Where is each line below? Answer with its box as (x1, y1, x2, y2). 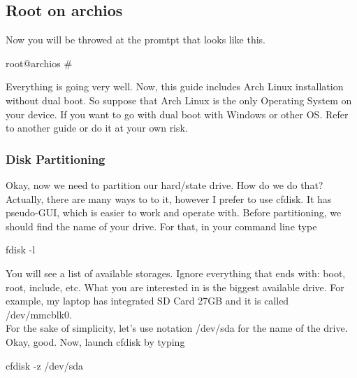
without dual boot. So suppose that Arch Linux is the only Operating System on (6, 92, 352, 107)
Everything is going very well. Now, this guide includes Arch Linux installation (6, 79, 344, 94)
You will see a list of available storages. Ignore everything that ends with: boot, (6, 265, 346, 280)
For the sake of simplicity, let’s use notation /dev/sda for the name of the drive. (6, 321, 348, 335)
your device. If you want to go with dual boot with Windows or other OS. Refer (6, 106, 349, 121)
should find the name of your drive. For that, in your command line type (6, 218, 317, 233)
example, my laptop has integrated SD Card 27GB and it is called (6, 293, 289, 308)
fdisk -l (6, 242, 36, 257)
